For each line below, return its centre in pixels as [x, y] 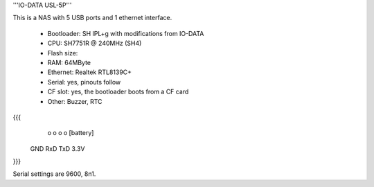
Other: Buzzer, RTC [75, 101]
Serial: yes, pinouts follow [84, 82]
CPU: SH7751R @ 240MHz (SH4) [95, 43]
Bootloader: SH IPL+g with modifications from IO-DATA [126, 33]
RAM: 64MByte [69, 62]
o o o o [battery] [71, 133]
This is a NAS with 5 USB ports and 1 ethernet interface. [92, 18]
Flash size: [63, 53]
